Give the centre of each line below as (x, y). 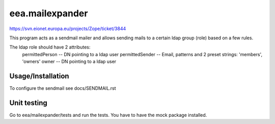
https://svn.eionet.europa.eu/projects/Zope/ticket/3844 (68, 29)
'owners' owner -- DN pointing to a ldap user (69, 62)
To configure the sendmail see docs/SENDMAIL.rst (63, 88)
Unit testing (29, 103)
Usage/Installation (39, 76)
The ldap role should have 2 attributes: (50, 47)
